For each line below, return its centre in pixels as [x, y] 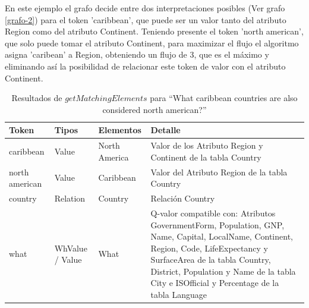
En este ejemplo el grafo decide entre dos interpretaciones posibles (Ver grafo [145, 8]
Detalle [165, 130]
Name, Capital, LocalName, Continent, [222, 236]
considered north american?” [154, 109]
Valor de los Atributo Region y [207, 145]
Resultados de [37, 98]
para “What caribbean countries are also [224, 98]
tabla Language [179, 295]
